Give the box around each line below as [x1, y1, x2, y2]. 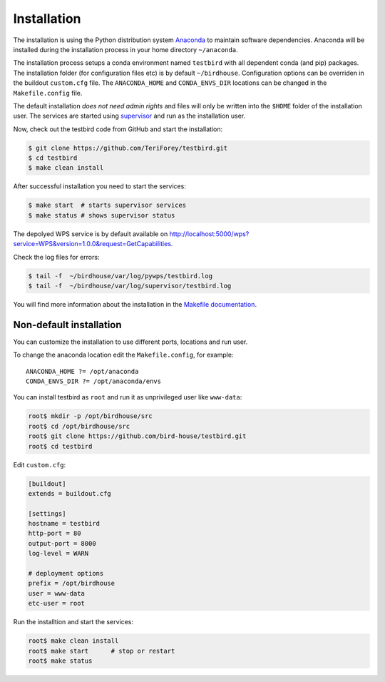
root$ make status [28, 656, 93, 665]
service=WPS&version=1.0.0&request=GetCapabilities [13, 240, 171, 248]
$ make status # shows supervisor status [28, 211, 175, 219]
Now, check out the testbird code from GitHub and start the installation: [13, 125, 223, 133]
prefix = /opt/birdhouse [28, 579, 115, 588]
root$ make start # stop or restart [28, 646, 175, 655]
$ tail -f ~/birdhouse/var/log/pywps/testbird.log [28, 272, 213, 280]
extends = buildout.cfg [28, 489, 112, 497]
